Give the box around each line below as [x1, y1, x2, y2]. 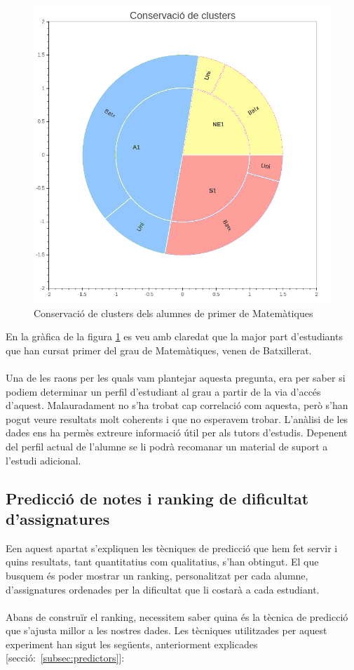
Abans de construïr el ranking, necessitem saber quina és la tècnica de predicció [6, 609, 348, 624]
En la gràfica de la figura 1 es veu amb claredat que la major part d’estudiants [6, 329, 343, 344]
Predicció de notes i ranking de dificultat [6, 487, 309, 509]
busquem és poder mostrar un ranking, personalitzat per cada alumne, [6, 568, 308, 582]
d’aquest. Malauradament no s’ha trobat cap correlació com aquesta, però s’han [6, 398, 348, 413]
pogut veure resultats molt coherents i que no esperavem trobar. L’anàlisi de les [6, 411, 348, 426]
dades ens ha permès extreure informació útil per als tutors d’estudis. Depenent [6, 425, 348, 440]
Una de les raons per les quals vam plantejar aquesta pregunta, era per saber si [6, 370, 346, 384]
